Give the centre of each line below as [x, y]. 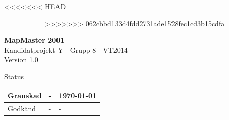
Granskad [25, 96]
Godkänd [22, 108]
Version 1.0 [21, 59]
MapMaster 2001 [34, 40]
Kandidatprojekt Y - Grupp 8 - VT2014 [66, 49]
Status [14, 76]
